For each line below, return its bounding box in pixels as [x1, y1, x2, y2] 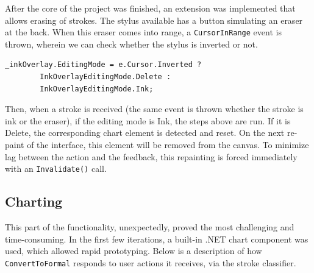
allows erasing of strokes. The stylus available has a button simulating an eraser [5, 13, 303, 26]
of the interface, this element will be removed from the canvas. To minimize [27, 138, 309, 151]
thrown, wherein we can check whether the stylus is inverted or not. [5, 37, 258, 50]
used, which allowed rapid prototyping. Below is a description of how [5, 244, 262, 257]
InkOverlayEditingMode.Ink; [40, 84, 154, 93]
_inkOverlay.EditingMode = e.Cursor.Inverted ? [5, 60, 202, 69]
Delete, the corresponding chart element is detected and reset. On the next [5, 126, 285, 139]
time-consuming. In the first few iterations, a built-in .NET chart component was [5, 232, 309, 245]
